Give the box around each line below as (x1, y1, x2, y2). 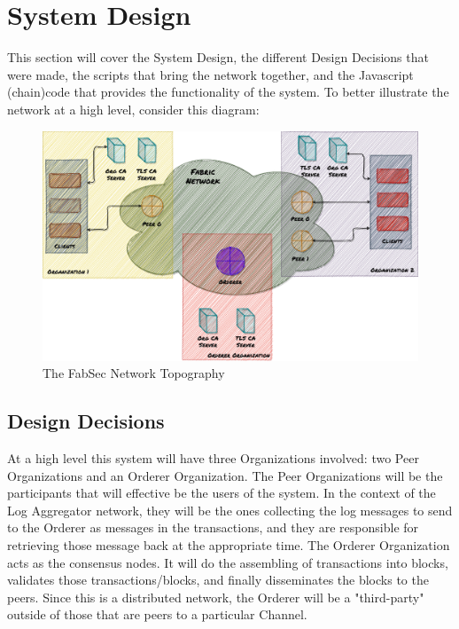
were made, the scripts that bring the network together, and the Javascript (7, 65, 414, 83)
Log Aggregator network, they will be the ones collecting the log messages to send (7, 500, 453, 519)
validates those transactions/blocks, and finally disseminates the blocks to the (7, 570, 429, 589)
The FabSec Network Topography (43, 364, 225, 382)
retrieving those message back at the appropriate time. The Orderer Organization (7, 536, 450, 554)
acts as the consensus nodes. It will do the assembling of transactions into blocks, (7, 553, 448, 571)
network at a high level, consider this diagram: (7, 99, 260, 118)
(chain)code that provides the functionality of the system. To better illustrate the (7, 83, 449, 101)
